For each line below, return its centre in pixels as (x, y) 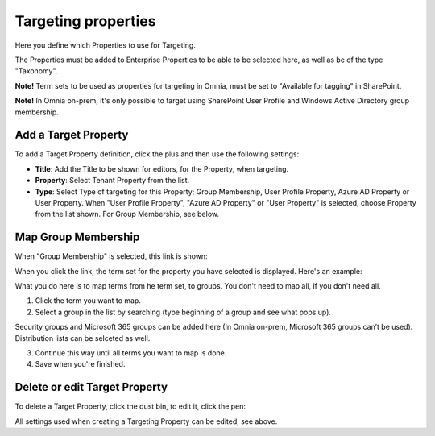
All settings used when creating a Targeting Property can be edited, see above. (146, 421)
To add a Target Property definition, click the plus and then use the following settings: (157, 154)
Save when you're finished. (80, 364)
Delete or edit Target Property (91, 387)
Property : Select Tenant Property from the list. (112, 181)
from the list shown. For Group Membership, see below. (127, 214)
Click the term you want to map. (88, 301)
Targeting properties (85, 21)
